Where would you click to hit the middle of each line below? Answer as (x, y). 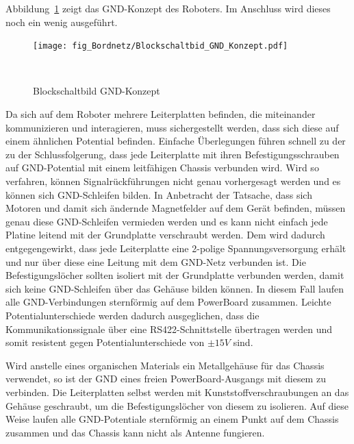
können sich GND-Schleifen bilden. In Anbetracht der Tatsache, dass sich (159, 194)
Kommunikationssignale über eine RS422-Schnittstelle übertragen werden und (169, 329)
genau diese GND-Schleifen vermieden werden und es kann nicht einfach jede (167, 221)
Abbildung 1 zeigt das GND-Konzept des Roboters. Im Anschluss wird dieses (168, 8)
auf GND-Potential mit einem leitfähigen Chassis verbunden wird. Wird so (162, 168)
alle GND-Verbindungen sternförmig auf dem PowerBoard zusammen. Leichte (168, 302)
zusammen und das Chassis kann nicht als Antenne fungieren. (135, 432)
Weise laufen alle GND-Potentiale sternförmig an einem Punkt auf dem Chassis (172, 419)
